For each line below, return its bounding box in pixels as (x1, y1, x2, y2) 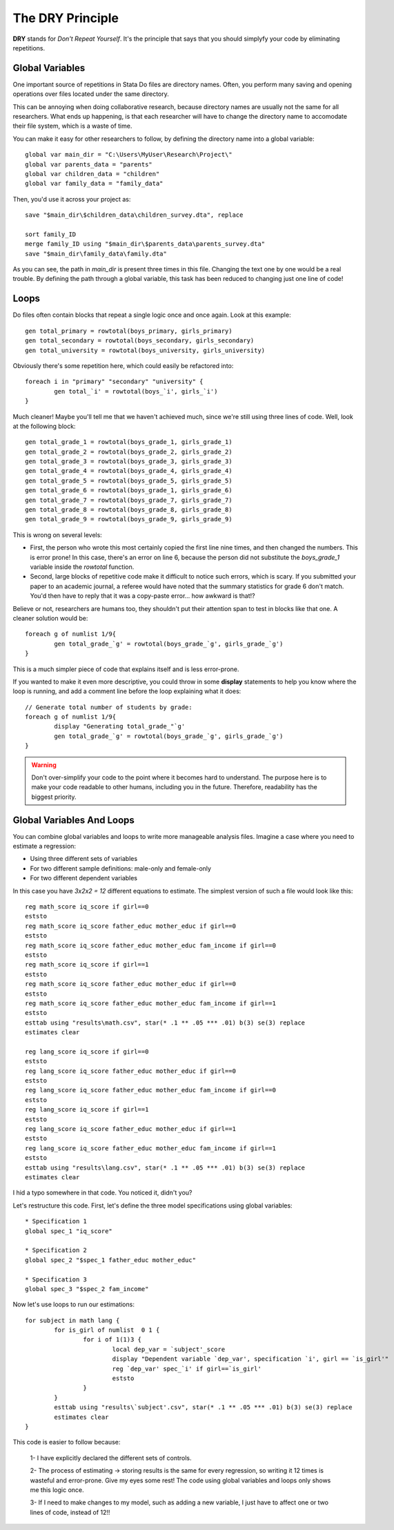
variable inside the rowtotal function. (30, 563, 135, 571)
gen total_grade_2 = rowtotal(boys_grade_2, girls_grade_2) (25, 447, 233, 456)
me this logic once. (30, 1485, 84, 1494)
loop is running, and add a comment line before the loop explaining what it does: (12, 687, 242, 695)
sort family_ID (25, 230, 77, 238)
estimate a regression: (12, 842, 76, 851)
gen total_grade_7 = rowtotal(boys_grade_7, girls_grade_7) (25, 496, 233, 504)
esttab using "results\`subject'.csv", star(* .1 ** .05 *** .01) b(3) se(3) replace (54, 1404, 353, 1411)
